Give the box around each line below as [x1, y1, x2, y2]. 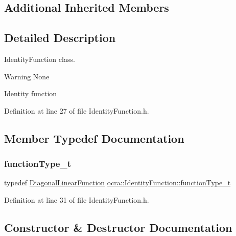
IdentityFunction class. [4, 53, 75, 64]
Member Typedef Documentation [4, 130, 184, 146]
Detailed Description [4, 30, 116, 46]
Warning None [4, 71, 50, 81]
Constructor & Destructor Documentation [4, 219, 232, 235]
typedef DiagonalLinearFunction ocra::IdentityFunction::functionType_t [4, 177, 231, 188]
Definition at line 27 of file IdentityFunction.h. [4, 105, 149, 116]
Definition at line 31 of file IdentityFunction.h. [4, 194, 149, 205]
